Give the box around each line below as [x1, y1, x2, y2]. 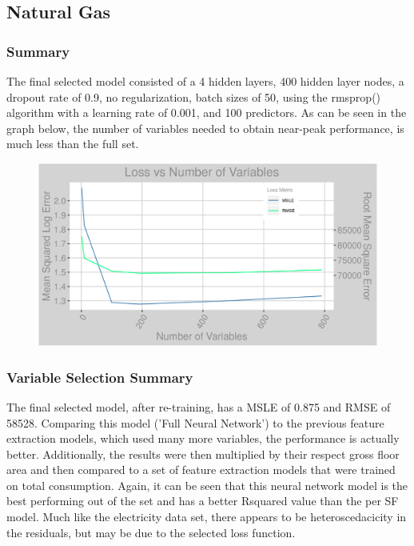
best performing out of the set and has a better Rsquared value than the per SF [6, 492, 399, 509]
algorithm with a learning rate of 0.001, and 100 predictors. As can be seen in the [6, 104, 407, 121]
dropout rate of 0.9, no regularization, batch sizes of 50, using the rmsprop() [6, 88, 381, 105]
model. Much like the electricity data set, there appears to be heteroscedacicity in [6, 508, 407, 525]
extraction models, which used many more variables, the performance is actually [6, 430, 400, 447]
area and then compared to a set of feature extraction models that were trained [6, 461, 396, 478]
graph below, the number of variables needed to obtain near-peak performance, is [6, 119, 404, 136]
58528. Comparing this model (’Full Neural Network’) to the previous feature [6, 414, 384, 431]
